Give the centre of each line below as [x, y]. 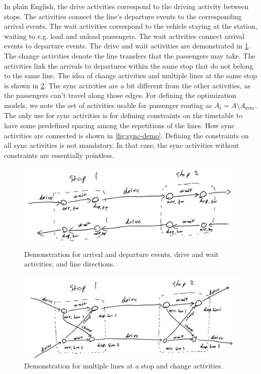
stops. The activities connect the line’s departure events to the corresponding [123, 16]
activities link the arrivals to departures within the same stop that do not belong [129, 65]
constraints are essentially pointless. [59, 155]
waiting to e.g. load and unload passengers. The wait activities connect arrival [124, 36]
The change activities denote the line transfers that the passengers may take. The [130, 55]
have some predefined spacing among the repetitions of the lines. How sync [119, 125]
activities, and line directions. [70, 264]
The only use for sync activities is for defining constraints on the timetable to [123, 115]
